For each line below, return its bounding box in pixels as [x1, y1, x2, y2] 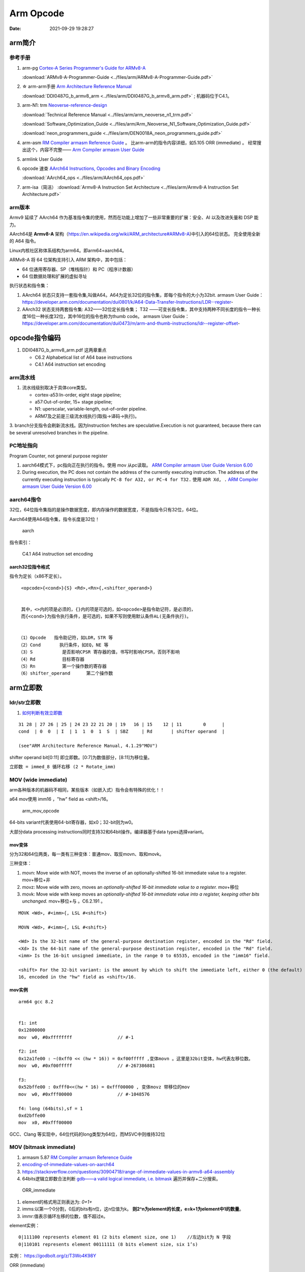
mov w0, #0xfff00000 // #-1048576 [18, 1091, 150, 1097]
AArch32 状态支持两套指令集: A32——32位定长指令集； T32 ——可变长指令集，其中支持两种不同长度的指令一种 [22, 306, 257, 312]
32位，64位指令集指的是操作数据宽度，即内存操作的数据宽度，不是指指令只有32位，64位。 [9, 507, 201, 513]
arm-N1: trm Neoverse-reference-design [22, 102, 107, 108]
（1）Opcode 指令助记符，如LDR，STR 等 [18, 635, 113, 641]
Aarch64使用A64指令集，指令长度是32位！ [9, 516, 100, 522]
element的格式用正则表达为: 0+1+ [22, 1199, 93, 1205]
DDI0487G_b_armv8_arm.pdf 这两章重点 [22, 347, 107, 353]
